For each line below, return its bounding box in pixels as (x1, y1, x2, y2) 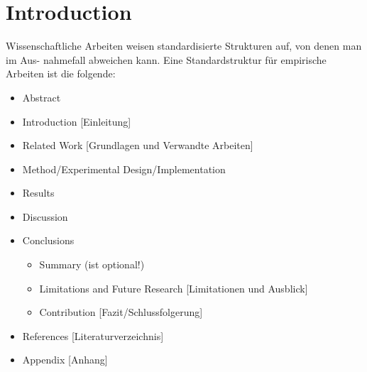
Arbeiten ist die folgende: (6, 66, 116, 81)
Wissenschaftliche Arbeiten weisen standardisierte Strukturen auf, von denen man (6, 38, 362, 53)
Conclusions (22, 233, 75, 248)
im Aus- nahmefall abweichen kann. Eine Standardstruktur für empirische (6, 52, 327, 67)
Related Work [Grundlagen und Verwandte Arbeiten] (22, 138, 253, 153)
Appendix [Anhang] (22, 352, 108, 367)
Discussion (22, 209, 68, 224)
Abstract (22, 89, 61, 104)
